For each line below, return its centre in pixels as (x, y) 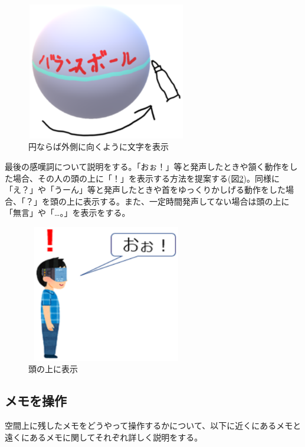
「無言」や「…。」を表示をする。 (68, 213)
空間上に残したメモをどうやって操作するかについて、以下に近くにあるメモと (153, 425)
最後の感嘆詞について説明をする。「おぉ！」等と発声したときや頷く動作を (147, 166)
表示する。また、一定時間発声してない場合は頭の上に (186, 201)
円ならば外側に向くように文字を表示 (99, 147)
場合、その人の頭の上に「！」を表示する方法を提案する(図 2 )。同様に (146, 178)
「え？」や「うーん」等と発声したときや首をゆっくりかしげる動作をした (145, 190)
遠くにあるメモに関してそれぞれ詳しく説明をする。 (104, 437)
